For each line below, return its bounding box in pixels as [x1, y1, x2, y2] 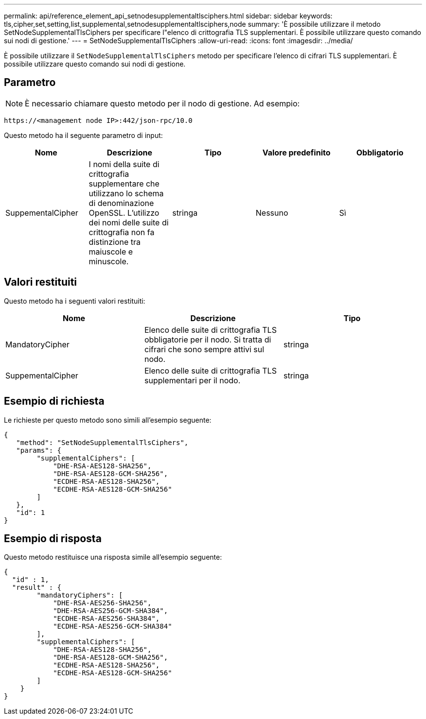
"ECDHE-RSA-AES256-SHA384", [53, 615, 160, 623]
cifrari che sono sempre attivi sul [144, 344, 265, 354]
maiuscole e [89, 246, 133, 257]
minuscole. [89, 256, 129, 266]
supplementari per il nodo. [144, 375, 241, 385]
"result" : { [12, 583, 62, 592]
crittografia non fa [89, 227, 155, 237]
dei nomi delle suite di [89, 217, 169, 227]
